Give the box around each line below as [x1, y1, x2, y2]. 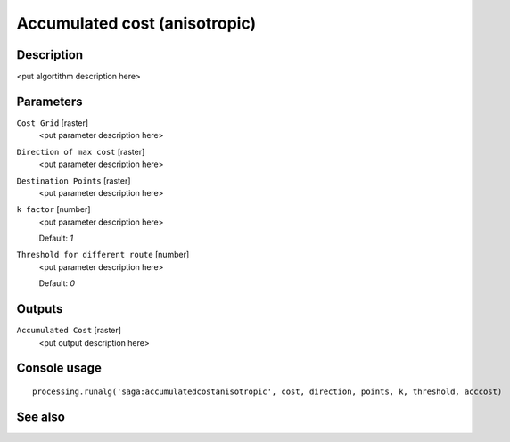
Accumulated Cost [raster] [16, 325, 122, 336]
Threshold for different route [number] [16, 250, 190, 260]
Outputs [16, 301, 63, 316]
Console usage [16, 361, 103, 376]
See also [16, 409, 66, 424]
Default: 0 [38, 278, 76, 289]
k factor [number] [16, 204, 91, 215]
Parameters [16, 94, 83, 109]
